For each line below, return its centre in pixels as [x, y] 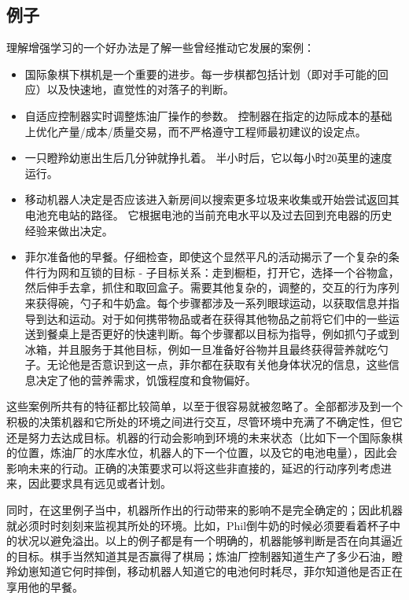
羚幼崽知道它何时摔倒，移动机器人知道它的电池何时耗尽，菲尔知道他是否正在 [204, 571]
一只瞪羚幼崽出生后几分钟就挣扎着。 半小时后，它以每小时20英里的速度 [208, 158]
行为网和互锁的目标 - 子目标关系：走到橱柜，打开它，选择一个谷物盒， [217, 272]
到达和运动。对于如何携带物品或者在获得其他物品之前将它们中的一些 [212, 318]
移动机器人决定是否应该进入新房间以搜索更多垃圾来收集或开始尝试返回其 [212, 199]
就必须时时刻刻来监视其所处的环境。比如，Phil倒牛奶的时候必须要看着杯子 [198, 525]
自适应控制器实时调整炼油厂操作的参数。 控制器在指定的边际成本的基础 [208, 115]
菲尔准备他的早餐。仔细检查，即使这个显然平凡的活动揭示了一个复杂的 [206, 257]
